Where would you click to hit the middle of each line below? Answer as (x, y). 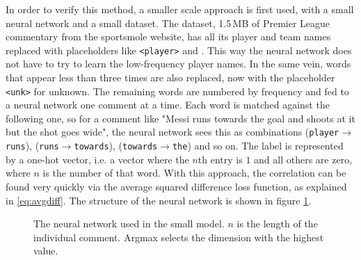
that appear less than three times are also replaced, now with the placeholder (170, 78)
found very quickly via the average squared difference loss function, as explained (176, 186)
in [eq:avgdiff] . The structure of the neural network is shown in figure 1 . (159, 200)
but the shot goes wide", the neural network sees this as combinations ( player (173, 132)
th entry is (220, 159)
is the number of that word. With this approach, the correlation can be (194, 173)
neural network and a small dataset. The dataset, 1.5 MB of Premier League (168, 23)
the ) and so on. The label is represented (258, 146)
